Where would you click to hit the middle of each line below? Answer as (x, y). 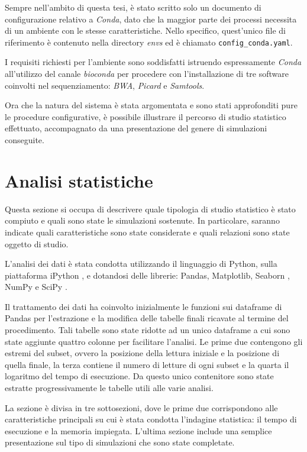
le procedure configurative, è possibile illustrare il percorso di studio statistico (146, 116)
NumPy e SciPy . (36, 287)
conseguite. (25, 140)
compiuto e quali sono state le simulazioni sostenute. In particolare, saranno (142, 220)
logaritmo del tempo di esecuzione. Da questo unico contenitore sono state (139, 376)
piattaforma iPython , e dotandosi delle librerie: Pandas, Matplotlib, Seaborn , (147, 275)
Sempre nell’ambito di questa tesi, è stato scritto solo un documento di (133, 7)
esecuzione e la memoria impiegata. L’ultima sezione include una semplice (138, 430)
